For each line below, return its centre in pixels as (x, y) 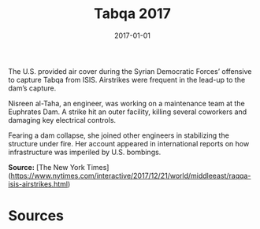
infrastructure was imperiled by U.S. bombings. (85, 152)
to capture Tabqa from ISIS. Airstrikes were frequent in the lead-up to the (127, 79)
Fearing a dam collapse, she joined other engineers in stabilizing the (119, 135)
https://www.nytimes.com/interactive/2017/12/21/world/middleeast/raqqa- (131, 175)
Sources (36, 216)
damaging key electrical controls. (62, 120)
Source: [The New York (46, 167)
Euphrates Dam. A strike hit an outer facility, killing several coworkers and (128, 112)
